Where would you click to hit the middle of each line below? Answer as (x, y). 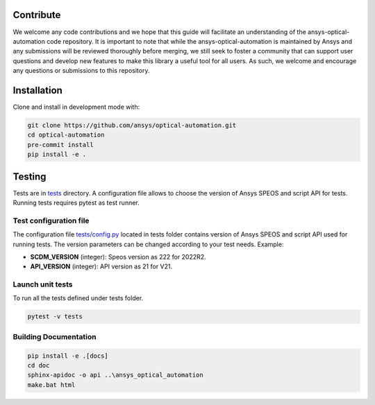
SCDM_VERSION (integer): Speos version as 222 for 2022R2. (118, 257)
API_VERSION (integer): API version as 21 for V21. (101, 266)
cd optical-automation (66, 135)
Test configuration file (51, 221)
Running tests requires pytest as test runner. (76, 203)
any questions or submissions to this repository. (81, 71)
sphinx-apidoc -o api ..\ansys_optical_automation (116, 375)
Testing (30, 176)
